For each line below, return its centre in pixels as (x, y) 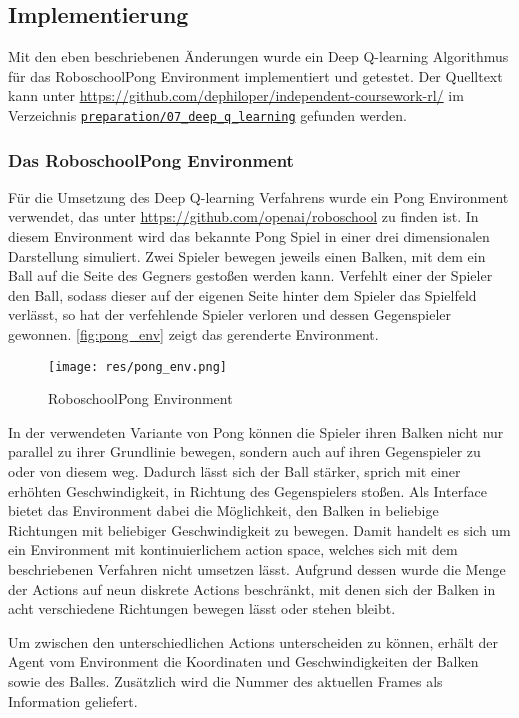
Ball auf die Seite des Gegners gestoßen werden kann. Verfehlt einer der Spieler (250, 275)
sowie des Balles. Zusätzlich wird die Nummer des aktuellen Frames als (225, 680)
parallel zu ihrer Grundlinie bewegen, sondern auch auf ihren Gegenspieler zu (244, 451)
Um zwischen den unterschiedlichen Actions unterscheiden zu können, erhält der (253, 641)
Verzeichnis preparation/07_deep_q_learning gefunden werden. (207, 114)
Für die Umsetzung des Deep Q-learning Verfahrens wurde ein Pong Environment (258, 196)
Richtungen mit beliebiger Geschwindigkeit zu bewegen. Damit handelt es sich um (259, 529)
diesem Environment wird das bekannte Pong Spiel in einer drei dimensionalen (249, 236)
